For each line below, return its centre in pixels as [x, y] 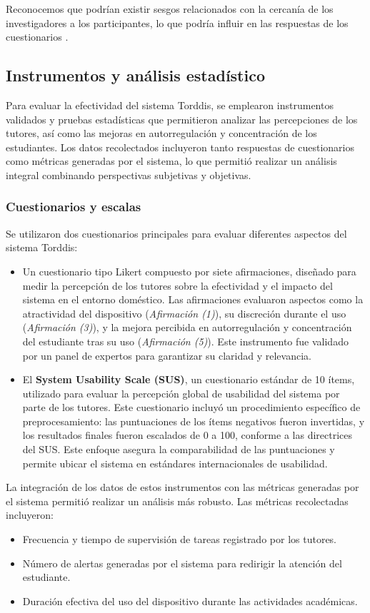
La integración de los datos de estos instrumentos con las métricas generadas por [182, 487]
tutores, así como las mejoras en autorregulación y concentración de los [161, 133]
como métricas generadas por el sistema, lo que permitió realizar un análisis [171, 161]
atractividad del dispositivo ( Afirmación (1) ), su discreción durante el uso [184, 313]
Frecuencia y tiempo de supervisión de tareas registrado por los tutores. [180, 539]
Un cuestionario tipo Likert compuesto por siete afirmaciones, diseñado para [189, 271]
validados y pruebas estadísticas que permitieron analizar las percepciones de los [182, 119]
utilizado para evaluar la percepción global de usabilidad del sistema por [181, 393]
